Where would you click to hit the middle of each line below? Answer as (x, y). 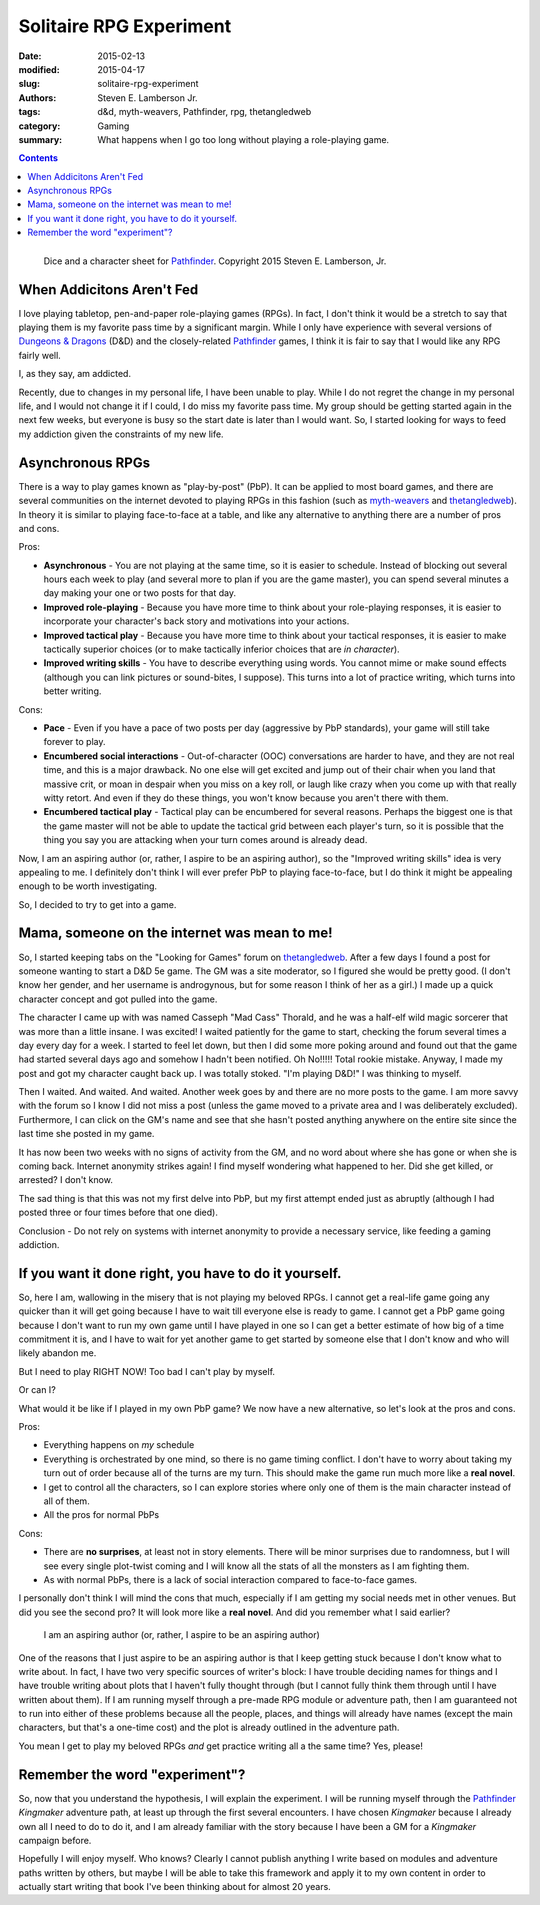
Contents (38, 158)
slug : (29, 84)
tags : (29, 112)
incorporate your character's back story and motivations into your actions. (196, 621)
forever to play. (74, 742)
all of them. (66, 1501)
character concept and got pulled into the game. (118, 999)
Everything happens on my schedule (119, 1445)
